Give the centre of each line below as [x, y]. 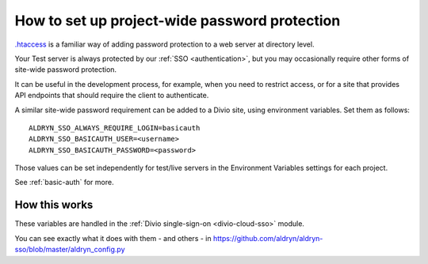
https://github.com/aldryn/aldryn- [268, 238]
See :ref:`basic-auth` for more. [64, 183]
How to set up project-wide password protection [178, 21]
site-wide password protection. [66, 70]
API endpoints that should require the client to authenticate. [112, 96]
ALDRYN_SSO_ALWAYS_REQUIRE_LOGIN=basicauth [115, 128]
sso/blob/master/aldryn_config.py [70, 250]
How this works [54, 205]
